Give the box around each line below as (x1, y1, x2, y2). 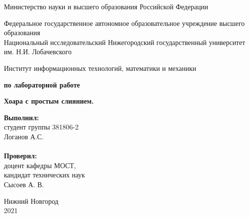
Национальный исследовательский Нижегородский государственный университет (4, 37, 246, 47)
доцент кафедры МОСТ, (4, 160, 76, 170)
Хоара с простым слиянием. (4, 96, 94, 106)
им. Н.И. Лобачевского (4, 46, 72, 57)
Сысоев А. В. (4, 179, 44, 189)
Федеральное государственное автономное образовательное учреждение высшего (4, 18, 245, 28)
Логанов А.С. (4, 131, 44, 141)
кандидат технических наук (4, 170, 85, 180)
